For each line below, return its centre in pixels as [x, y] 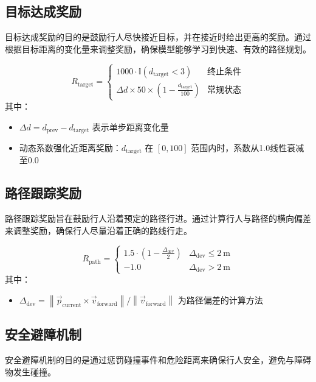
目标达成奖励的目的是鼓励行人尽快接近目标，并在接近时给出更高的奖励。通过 [158, 37]
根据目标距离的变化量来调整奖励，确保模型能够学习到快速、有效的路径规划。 [158, 48]
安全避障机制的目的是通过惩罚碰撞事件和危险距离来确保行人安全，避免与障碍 [158, 360]
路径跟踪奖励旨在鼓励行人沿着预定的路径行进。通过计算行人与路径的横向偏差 [158, 218]
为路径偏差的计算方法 [220, 300]
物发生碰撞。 [30, 371]
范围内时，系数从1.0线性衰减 [248, 147]
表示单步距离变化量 [130, 126]
